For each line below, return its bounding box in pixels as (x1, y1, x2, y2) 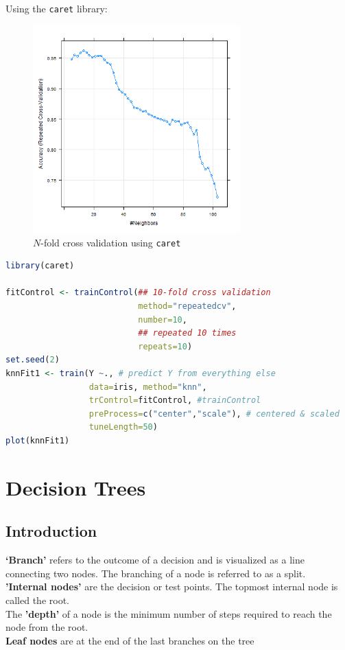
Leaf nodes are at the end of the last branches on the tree (5, 633, 254, 647)
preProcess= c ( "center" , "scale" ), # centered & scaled (88, 408, 340, 419)
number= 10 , (138, 314, 187, 325)
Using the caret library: (5, 1, 108, 15)
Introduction (5, 520, 97, 542)
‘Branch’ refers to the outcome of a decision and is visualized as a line (5, 553, 305, 567)
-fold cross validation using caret (40, 235, 181, 249)
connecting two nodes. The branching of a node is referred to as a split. (5, 566, 306, 580)
